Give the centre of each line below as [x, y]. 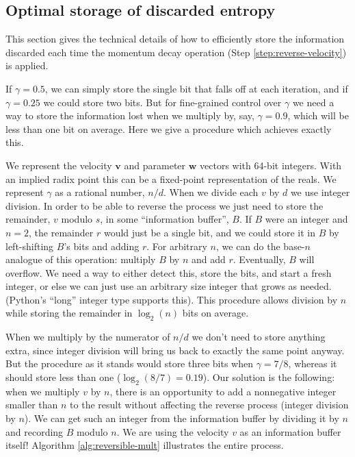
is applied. [27, 65]
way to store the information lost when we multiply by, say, [130, 115]
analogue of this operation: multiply [81, 259]
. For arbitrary [177, 246]
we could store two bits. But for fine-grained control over [162, 102]
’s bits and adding [102, 246]
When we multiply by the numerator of [88, 337]
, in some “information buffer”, [165, 219]
